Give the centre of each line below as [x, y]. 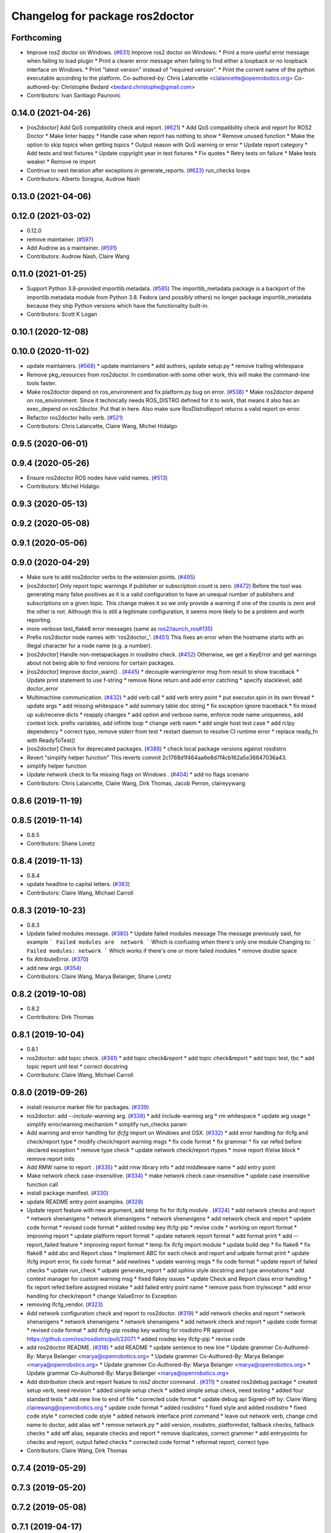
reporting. [39, 620]
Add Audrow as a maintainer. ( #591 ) [72, 248]
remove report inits [51, 1158]
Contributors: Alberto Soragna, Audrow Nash [83, 179]
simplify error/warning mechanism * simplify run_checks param [107, 1125]
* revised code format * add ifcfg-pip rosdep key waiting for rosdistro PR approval [130, 1330]
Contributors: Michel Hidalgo [63, 486]
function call [42, 1184]
